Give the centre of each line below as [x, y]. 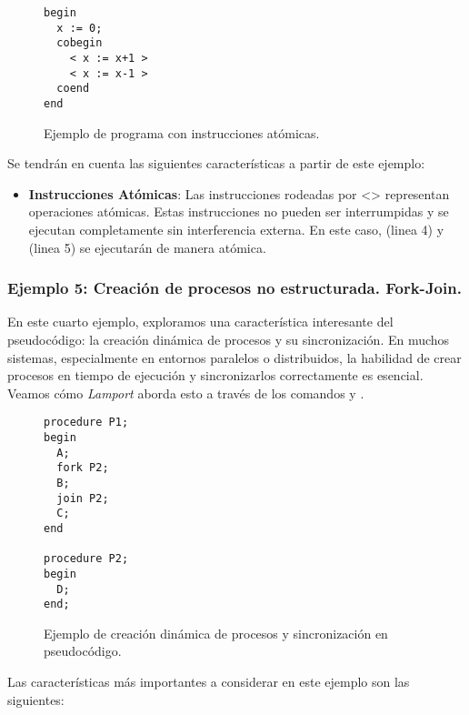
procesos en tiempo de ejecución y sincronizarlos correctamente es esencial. [215, 375]
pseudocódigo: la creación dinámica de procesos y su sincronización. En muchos [229, 339]
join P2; [83, 498]
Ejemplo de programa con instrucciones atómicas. [182, 132]
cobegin [80, 43]
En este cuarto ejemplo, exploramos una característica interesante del [200, 322]
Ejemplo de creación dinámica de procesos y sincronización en [216, 633]
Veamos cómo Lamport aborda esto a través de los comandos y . [186, 393]
